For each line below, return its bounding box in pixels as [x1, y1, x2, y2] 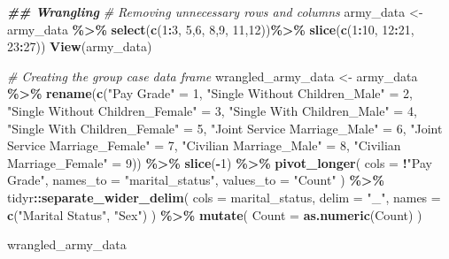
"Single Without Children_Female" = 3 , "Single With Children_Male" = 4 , [7, 101, 417, 119]
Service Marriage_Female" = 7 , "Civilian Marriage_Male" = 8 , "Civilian [7, 136, 401, 155]
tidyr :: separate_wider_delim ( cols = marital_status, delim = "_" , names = [7, 187, 441, 206]
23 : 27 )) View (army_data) [7, 37, 152, 56]
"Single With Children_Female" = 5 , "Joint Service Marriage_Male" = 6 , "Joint [7, 118, 443, 137]
